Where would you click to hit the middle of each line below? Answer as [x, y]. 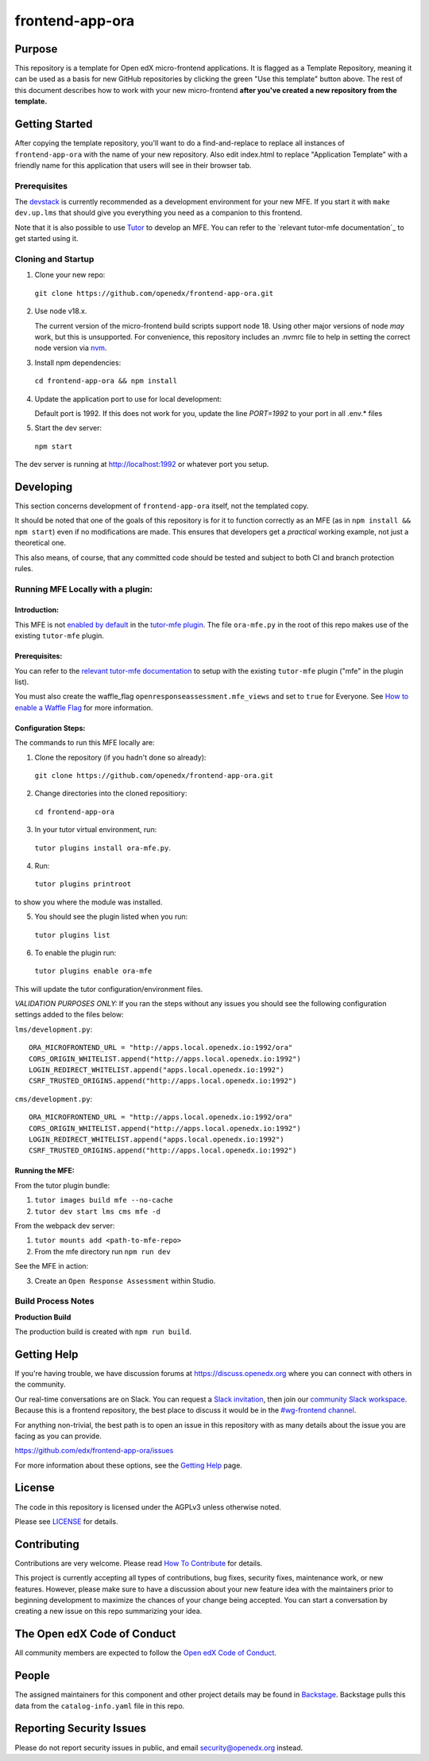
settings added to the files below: [69, 1015]
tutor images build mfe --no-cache [104, 1200]
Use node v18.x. [61, 311]
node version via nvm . [71, 348]
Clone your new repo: [70, 275]
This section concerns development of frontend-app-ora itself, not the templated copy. [162, 506]
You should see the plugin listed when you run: [111, 917]
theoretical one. [41, 543]
